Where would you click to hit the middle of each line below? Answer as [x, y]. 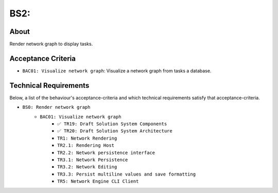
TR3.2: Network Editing [87, 167]
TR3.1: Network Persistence [93, 160]
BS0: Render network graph [56, 107]
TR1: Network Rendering [87, 138]
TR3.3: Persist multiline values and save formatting [126, 174]
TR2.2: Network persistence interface [106, 152]
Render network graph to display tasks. [51, 44]
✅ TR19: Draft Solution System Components [112, 124]
